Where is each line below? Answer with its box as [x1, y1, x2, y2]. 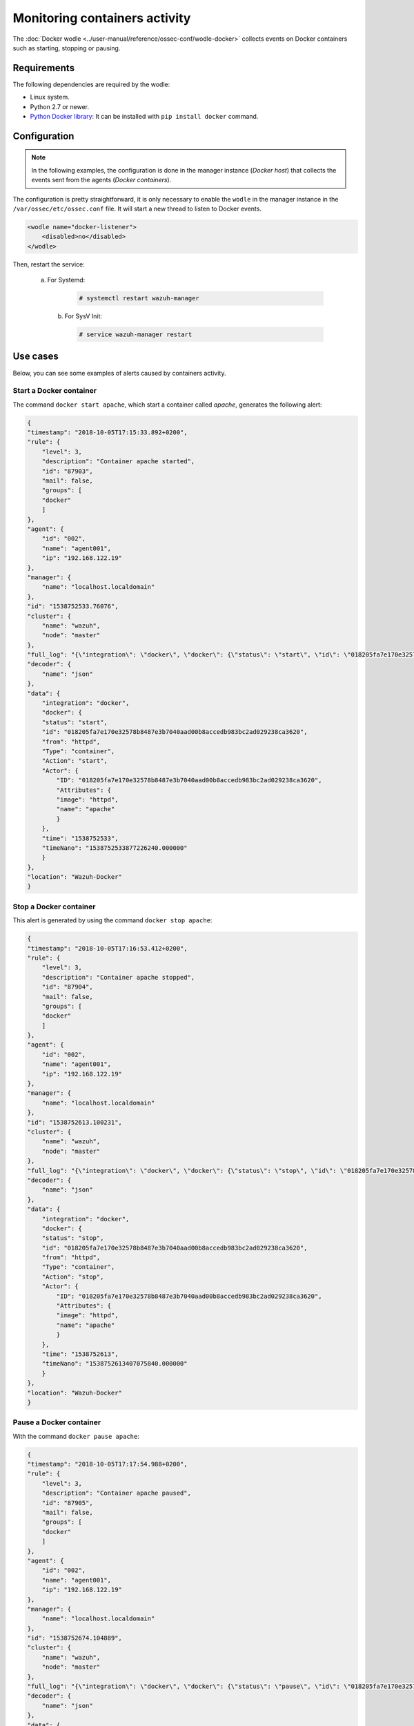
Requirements [12, 62, 75, 74]
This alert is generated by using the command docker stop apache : [12, 916, 213, 924]
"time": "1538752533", [41, 834, 119, 842]
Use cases [12, 351, 59, 362]
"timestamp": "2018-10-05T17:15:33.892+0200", [27, 429, 188, 436]
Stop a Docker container [12, 902, 96, 911]
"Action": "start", [41, 757, 108, 765]
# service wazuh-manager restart [79, 331, 193, 338]
